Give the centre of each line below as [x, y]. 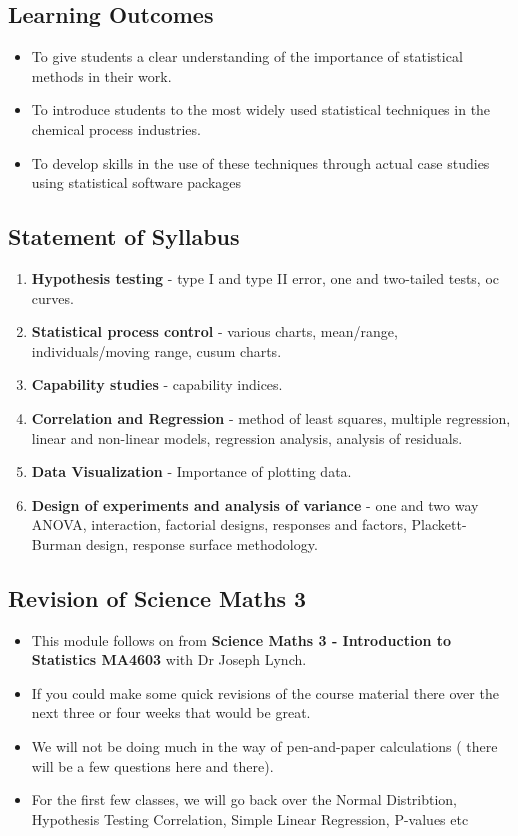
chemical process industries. [116, 128]
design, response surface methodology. [202, 543]
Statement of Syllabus [124, 236]
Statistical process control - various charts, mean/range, [214, 331]
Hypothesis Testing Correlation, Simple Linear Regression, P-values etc [250, 818]
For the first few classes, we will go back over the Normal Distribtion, [244, 799]
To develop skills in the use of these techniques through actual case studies [260, 162]
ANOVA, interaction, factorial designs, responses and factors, [219, 524]
